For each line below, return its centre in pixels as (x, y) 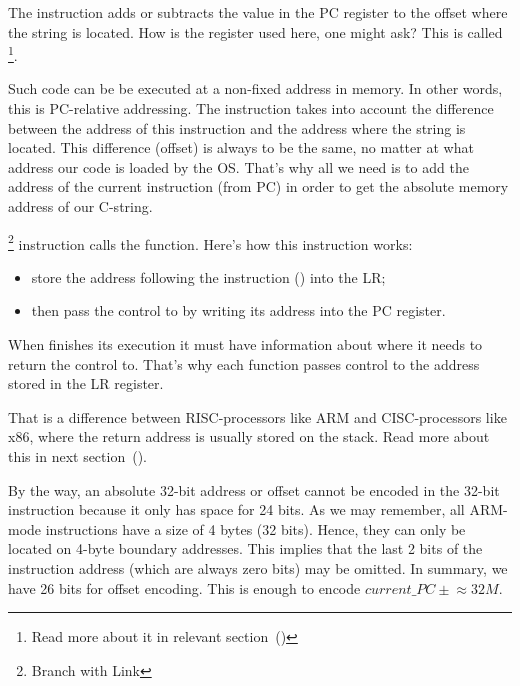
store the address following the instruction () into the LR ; (208, 276)
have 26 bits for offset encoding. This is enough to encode (184, 587)
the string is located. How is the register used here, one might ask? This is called (255, 31)
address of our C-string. (80, 206)
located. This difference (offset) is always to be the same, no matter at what (241, 147)
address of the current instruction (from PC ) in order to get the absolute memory (258, 186)
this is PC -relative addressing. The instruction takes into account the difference (251, 108)
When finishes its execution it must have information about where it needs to (245, 344)
